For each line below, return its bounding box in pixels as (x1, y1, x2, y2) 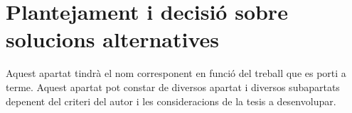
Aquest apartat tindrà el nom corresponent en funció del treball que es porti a (6, 66, 346, 81)
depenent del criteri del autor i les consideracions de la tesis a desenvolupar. (6, 93, 336, 108)
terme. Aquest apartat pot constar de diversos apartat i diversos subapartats (6, 79, 340, 94)
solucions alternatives (6, 25, 219, 54)
